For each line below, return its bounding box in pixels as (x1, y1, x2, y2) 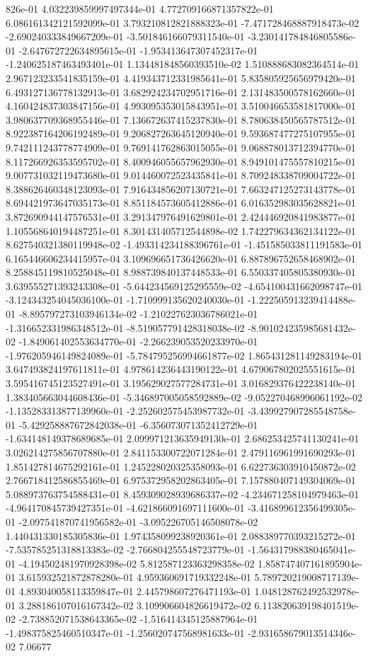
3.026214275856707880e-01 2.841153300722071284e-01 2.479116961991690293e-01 (6, 445, 356, 459)
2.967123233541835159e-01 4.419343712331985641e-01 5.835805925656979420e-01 (6, 70, 356, 85)
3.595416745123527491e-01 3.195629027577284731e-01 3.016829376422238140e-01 (6, 376, 356, 391)
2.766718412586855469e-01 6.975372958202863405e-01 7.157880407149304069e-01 (6, 473, 356, 488)
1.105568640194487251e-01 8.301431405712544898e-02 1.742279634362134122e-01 (6, 223, 356, 238)
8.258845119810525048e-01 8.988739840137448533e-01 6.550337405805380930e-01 (6, 265, 356, 280)
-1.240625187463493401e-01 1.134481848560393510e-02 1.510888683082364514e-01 (6, 57, 360, 71)
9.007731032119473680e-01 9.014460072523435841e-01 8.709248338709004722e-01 (6, 168, 356, 183)
